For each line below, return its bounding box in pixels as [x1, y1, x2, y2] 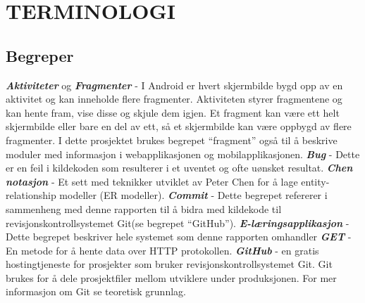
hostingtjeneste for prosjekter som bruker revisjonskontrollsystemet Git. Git [6, 257, 333, 271]
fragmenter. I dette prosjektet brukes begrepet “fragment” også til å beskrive [6, 132, 338, 147]
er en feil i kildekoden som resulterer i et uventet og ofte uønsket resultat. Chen [6, 160, 353, 175]
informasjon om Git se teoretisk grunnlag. [6, 284, 186, 299]
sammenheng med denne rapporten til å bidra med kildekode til [6, 201, 282, 216]
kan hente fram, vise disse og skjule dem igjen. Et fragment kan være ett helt [6, 105, 340, 120]
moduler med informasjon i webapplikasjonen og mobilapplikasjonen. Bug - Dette [6, 146, 360, 161]
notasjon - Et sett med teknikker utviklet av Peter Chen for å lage [6, 174, 298, 188]
